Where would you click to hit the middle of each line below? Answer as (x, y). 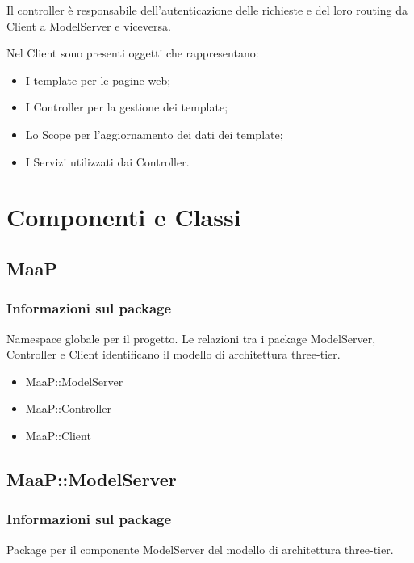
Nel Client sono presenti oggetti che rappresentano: (133, 53)
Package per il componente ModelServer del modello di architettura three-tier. (200, 549)
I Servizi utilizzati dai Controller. (107, 161)
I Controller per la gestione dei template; (127, 107)
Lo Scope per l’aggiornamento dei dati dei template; (154, 134)
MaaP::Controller (68, 408)
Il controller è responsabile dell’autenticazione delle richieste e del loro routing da (207, 10)
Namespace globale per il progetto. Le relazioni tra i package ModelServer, (191, 338)
